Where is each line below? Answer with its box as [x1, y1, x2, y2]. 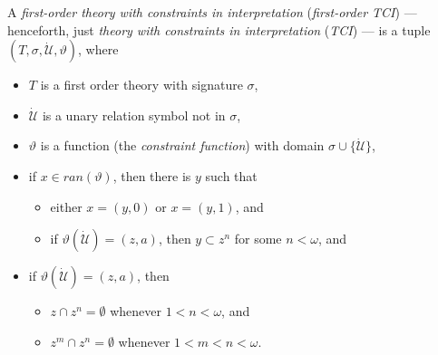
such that [205, 166, 258, 185]
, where [78, 40, 119, 59]
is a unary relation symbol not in [42, 105, 226, 124]
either [50, 197, 83, 216]
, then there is [112, 166, 191, 185]
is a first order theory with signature [40, 75, 243, 94]
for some [234, 229, 282, 248]
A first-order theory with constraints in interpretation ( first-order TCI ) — [7, 3, 417, 21]
